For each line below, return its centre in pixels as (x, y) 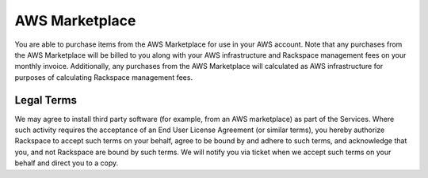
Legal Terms (46, 100)
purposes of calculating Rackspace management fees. (104, 77)
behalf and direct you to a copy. (67, 163)
